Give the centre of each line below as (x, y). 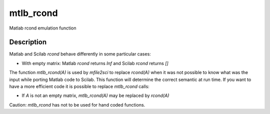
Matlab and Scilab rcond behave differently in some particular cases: (80, 54)
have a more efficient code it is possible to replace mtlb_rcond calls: (79, 86)
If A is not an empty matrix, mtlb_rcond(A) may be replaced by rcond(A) (95, 95)
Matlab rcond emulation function (43, 28)
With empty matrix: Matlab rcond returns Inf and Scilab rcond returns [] (95, 63)
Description (28, 42)
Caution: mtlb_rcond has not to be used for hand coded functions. (77, 104)
